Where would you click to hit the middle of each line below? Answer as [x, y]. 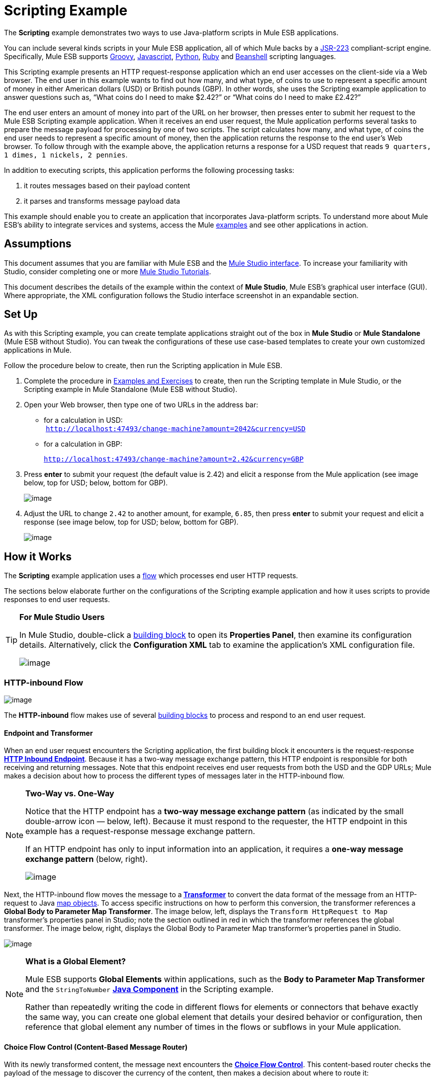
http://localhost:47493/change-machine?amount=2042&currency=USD [175, 429]
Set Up [21, 314]
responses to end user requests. [57, 600]
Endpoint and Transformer [48, 733]
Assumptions [38, 244]
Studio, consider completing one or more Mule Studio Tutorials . [108, 271]
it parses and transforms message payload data [102, 201]
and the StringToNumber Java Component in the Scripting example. [150, 989]
